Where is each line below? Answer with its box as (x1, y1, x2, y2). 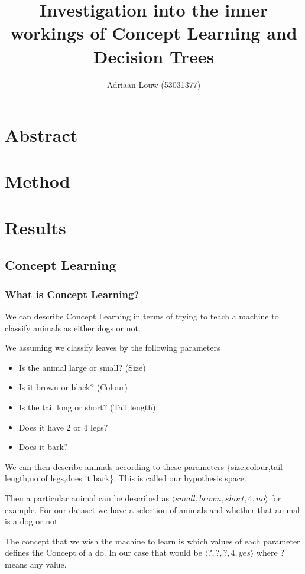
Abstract (5, 123, 78, 147)
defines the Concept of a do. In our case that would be (5, 546, 202, 559)
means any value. (5, 557, 67, 570)
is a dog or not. (5, 515, 60, 527)
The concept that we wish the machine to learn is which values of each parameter (5, 534, 300, 547)
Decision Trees (93, 44, 215, 68)
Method (5, 169, 70, 193)
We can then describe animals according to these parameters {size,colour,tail (5, 460, 283, 472)
